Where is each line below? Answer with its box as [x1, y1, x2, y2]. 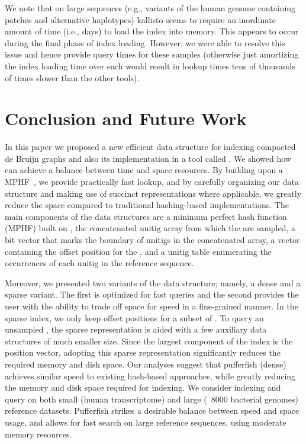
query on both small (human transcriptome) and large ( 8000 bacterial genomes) [5, 392, 298, 405]
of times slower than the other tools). [5, 71, 140, 84]
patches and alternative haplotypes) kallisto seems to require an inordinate [5, 13, 276, 25]
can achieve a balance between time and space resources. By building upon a [5, 164, 283, 176]
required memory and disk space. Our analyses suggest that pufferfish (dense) [5, 357, 286, 370]
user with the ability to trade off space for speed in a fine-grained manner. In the [5, 300, 298, 312]
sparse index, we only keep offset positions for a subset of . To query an [5, 311, 264, 324]
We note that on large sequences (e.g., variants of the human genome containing [5, 2, 296, 14]
